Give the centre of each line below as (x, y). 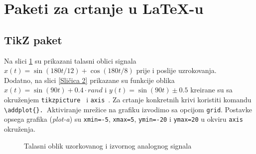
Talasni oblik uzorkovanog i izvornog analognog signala (108, 145)
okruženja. (20, 128)
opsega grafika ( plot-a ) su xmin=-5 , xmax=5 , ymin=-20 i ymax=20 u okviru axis (124, 119)
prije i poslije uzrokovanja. (176, 70)
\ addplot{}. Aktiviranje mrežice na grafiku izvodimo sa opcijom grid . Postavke (128, 109)
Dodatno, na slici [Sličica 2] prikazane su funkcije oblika (89, 80)
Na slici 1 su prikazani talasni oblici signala (70, 60)
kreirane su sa (211, 90)
